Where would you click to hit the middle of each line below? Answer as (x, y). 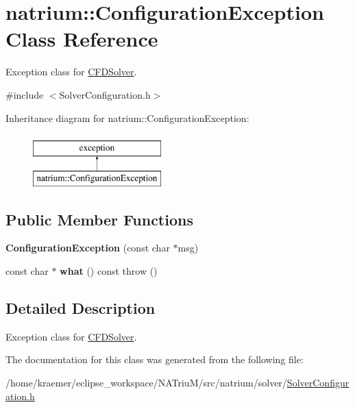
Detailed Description (81, 308)
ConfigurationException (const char (88, 248)
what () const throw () (109, 271)
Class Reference (82, 39)
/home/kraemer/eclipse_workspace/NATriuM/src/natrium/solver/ (146, 383)
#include (25, 94)
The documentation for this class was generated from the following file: (155, 359)
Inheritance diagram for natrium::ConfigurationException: (127, 118)
